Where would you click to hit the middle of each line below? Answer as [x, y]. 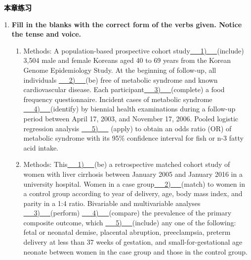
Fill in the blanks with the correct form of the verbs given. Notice [127, 24]
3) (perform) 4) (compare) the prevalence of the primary [133, 213]
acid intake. [41, 147]
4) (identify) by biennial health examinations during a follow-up [135, 109]
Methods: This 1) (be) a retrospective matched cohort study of [127, 164]
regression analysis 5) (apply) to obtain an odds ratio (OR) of [127, 128]
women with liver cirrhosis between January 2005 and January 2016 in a [133, 174]
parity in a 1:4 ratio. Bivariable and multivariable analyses [112, 203]
